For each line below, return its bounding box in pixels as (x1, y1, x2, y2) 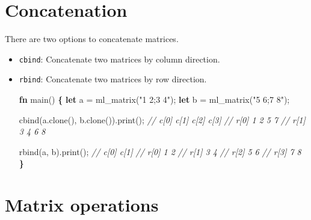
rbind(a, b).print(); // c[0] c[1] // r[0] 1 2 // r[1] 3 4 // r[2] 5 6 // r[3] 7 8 (19, 145, 301, 157)
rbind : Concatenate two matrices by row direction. (19, 73, 207, 85)
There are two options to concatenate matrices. (5, 32, 179, 45)
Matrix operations (5, 192, 159, 217)
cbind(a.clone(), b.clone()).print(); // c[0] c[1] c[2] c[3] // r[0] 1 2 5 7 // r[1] (19, 113, 306, 126)
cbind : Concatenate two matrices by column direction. (19, 52, 220, 65)
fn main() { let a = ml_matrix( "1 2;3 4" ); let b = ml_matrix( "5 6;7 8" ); (19, 93, 290, 106)
